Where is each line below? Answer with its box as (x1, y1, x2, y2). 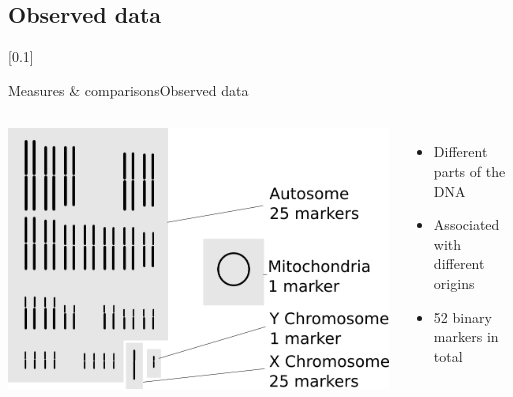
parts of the (433, 160, 506, 181)
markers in (433, 326, 499, 347)
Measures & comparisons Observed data (8, 79, 249, 100)
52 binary (433, 306, 492, 327)
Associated (433, 214, 500, 235)
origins (433, 272, 475, 293)
